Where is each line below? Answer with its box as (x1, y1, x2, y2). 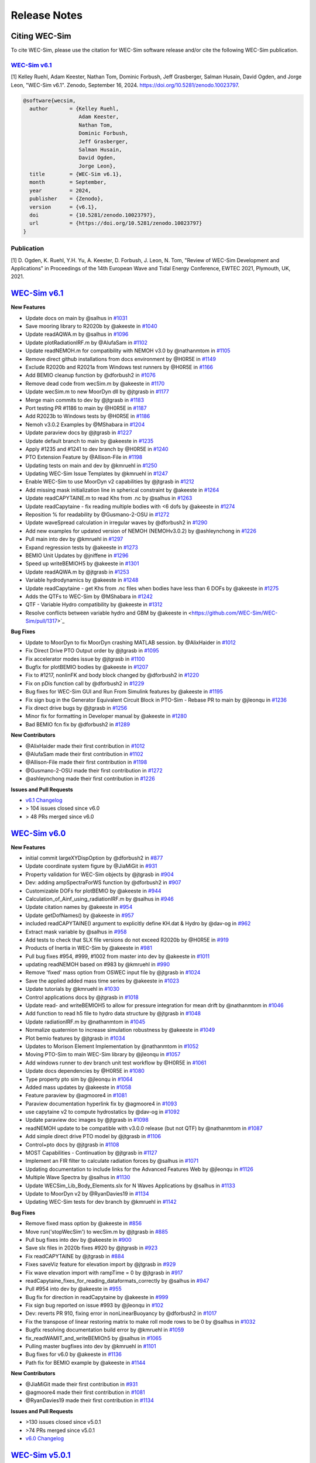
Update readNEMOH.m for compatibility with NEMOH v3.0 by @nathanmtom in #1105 (25, 347, 231, 354)
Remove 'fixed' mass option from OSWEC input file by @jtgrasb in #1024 (25, 969, 201, 976)
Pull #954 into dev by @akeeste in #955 (25, 1285, 122, 1293)
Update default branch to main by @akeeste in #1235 (25, 437, 154, 444)
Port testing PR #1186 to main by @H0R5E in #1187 (25, 404, 147, 411)
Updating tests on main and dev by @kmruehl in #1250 (25, 462, 157, 469)
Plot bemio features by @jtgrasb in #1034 (25, 1035, 126, 1042)
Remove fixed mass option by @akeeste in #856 (25, 1220, 142, 1227)
